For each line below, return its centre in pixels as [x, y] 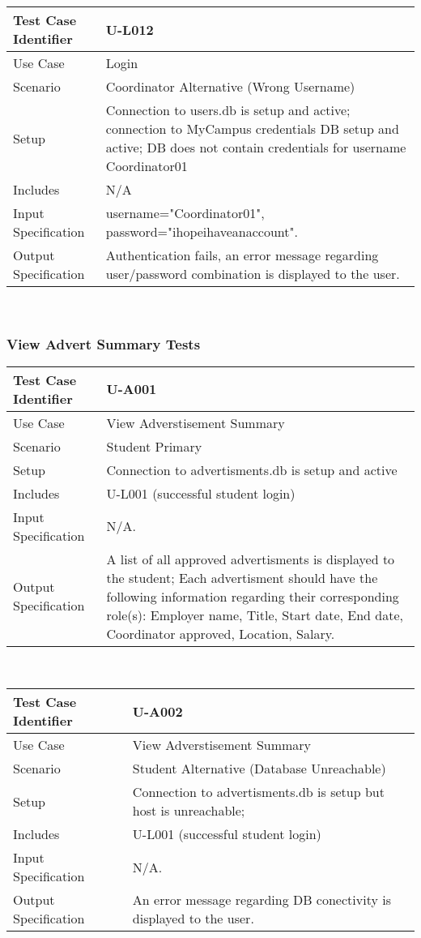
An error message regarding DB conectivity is [262, 900]
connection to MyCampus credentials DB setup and [252, 128]
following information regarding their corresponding [253, 596]
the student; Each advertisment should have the [242, 577]
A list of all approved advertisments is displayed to [251, 559]
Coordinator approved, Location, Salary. [221, 633]
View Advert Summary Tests [104, 343]
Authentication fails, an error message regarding [242, 255]
